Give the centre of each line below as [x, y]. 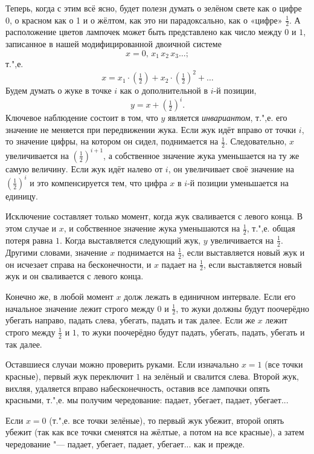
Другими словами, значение [56, 252]
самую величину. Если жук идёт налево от [84, 168]
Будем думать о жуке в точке [59, 90]
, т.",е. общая [271, 228]
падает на [179, 264]
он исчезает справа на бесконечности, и [78, 264]
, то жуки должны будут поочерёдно [242, 308]
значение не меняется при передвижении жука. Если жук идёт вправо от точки [151, 129]
